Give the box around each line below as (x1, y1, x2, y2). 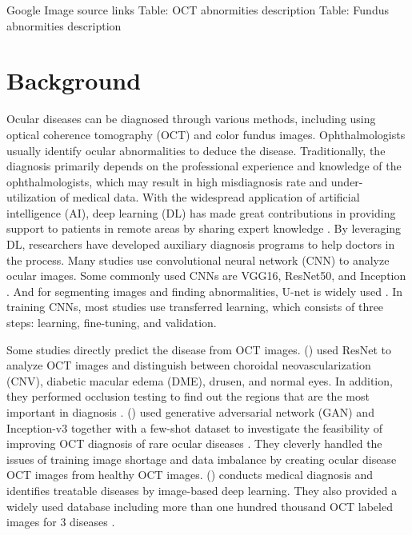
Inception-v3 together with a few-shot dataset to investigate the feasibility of (6, 419, 383, 436)
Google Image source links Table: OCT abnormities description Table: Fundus (6, 2, 389, 18)
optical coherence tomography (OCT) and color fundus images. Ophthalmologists (6, 126, 406, 142)
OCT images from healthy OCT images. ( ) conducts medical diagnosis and (6, 466, 374, 483)
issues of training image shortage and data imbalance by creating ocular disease (6, 450, 397, 467)
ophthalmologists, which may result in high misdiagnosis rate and (6, 173, 328, 190)
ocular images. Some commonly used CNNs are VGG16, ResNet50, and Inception (6, 267, 406, 284)
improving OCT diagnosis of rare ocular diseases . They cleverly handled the (6, 435, 382, 452)
